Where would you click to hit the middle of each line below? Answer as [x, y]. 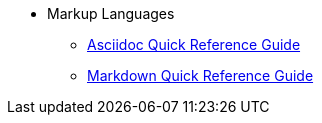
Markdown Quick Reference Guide [200, 75]
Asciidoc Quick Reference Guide [194, 44]
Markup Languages [111, 13]
